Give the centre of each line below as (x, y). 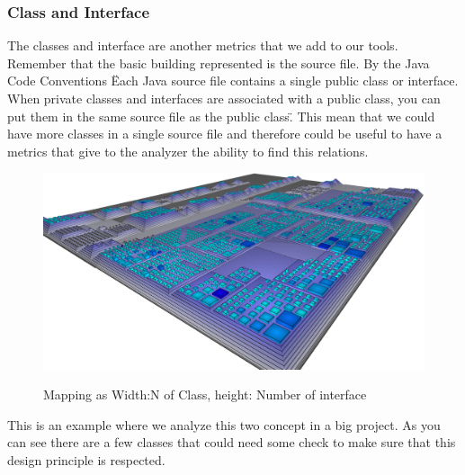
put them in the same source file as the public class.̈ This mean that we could (221, 116)
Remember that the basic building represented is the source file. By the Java (219, 63)
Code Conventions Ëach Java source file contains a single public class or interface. (233, 81)
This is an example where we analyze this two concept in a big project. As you (224, 424)
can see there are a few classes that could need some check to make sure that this (232, 442)
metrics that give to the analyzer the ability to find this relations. (188, 151)
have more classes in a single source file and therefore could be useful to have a (225, 134)
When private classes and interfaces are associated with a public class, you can (224, 98)
